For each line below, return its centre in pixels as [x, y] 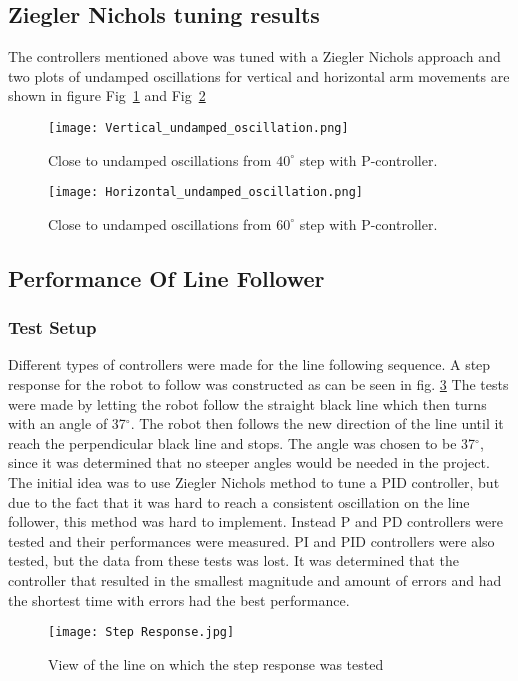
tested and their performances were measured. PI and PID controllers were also [251, 540]
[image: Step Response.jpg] [141, 632]
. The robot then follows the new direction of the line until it [317, 423]
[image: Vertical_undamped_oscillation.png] [198, 127]
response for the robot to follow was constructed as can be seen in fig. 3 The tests [258, 384]
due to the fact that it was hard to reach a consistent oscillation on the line [239, 501]
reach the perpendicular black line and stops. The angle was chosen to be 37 [242, 442]
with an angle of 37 [67, 423]
